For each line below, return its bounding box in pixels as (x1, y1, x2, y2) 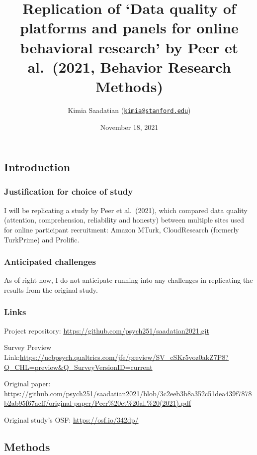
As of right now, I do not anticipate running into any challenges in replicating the (4, 275, 253, 285)
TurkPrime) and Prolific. (4, 234, 80, 244)
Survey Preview (4, 342, 52, 352)
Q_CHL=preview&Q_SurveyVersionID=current (4, 361, 153, 372)
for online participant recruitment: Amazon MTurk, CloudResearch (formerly (4, 224, 239, 234)
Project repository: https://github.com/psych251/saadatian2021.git (4, 325, 209, 336)
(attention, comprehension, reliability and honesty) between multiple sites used (4, 215, 245, 225)
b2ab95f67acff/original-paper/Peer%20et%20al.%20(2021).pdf (4, 398, 191, 408)
